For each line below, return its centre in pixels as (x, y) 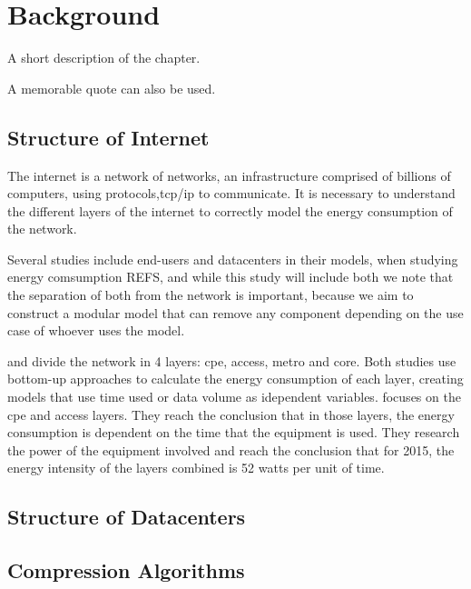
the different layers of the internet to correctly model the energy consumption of (230, 210)
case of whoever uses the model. (96, 330)
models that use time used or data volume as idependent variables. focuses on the (234, 397)
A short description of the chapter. (104, 58)
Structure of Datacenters (127, 517)
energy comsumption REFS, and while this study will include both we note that (231, 277)
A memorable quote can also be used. (112, 88)
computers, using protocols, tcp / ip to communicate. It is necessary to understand (231, 193)
